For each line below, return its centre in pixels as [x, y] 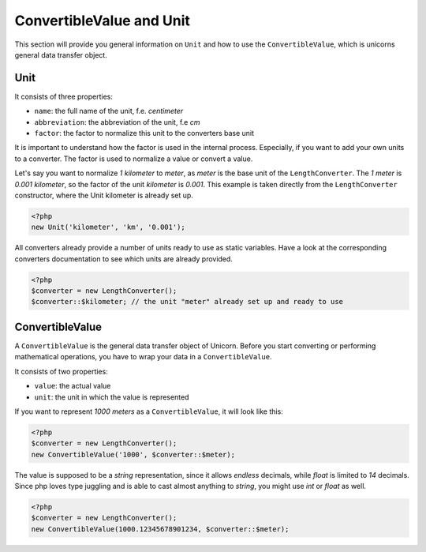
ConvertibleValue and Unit [103, 21]
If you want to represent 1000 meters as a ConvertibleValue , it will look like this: [149, 411]
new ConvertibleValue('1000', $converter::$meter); [133, 454]
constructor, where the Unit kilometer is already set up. [104, 195]
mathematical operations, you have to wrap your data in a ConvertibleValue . [143, 357]
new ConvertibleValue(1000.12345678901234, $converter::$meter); [160, 529]
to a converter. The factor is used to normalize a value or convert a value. [134, 159]
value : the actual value [73, 386]
